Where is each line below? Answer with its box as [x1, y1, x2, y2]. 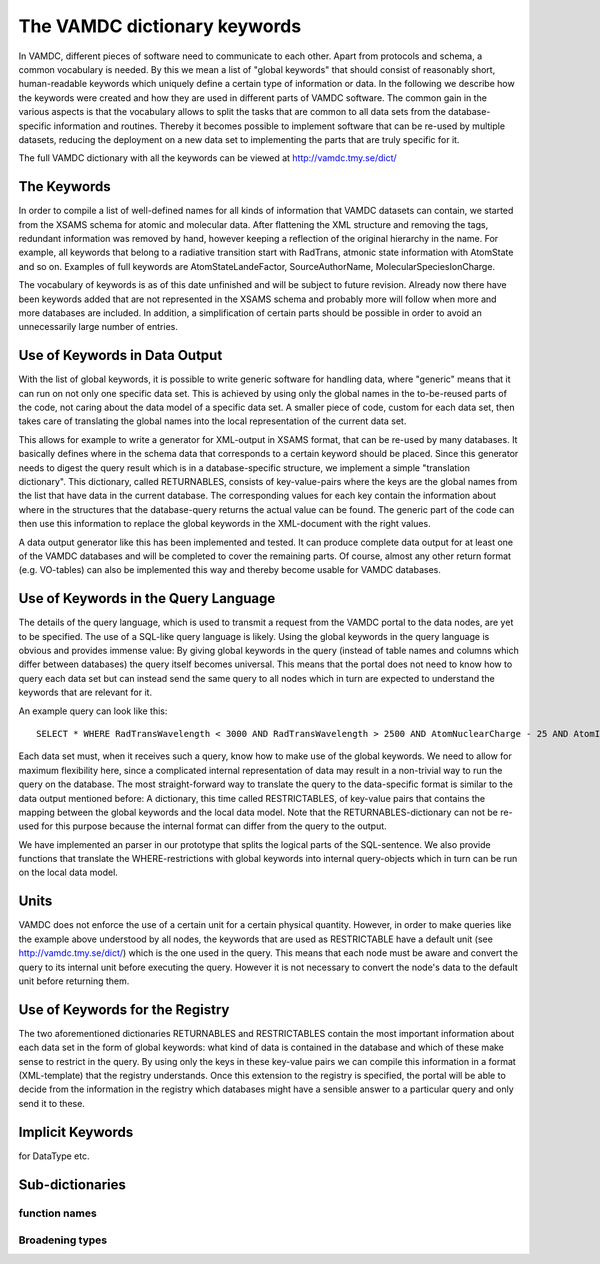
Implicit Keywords [18, 1123, 134, 1140]
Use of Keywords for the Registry [18, 1001, 230, 1018]
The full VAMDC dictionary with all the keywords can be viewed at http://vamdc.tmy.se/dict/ [18, 152, 397, 164]
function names [18, 1206, 97, 1220]
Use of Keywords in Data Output [18, 347, 223, 364]
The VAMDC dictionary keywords [18, 15, 302, 37]
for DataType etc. [18, 1150, 90, 1162]
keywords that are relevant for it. [18, 686, 153, 699]
